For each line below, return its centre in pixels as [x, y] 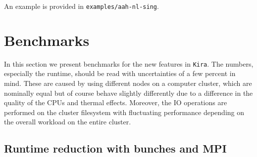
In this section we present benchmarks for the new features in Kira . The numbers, [129, 63]
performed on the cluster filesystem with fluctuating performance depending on [124, 112]
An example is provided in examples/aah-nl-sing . [81, 6]
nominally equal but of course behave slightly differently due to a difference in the [128, 93]
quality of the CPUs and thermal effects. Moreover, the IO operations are [116, 102]
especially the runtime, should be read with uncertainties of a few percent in [120, 73]
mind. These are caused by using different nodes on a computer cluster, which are [128, 83]
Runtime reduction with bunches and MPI [115, 148]
